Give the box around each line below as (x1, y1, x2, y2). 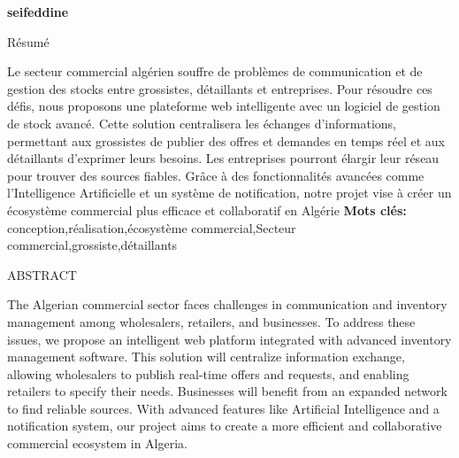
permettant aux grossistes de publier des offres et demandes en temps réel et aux (7, 131, 446, 150)
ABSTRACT (7, 265, 77, 283)
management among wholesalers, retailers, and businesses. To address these (7, 312, 416, 330)
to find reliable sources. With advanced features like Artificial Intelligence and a (7, 399, 440, 417)
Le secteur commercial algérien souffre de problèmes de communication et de (7, 62, 423, 81)
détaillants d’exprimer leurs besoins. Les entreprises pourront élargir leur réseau (7, 149, 440, 167)
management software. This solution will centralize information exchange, (7, 347, 405, 366)
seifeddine (7, 3, 69, 20)
